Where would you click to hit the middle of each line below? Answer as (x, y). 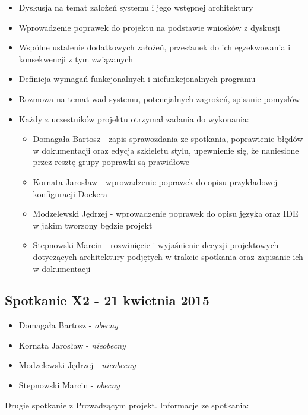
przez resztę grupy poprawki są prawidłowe (111, 162)
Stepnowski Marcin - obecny (69, 385)
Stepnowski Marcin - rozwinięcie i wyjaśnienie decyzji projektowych (156, 245)
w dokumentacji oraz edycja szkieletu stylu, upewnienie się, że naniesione (166, 150)
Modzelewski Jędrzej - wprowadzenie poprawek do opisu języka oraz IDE (166, 213)
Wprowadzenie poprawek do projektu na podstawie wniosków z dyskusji (149, 27)
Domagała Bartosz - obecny (68, 325)
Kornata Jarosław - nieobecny (72, 345)
